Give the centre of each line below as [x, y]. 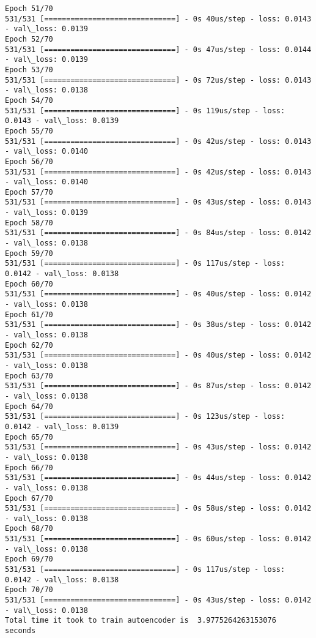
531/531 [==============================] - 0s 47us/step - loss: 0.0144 [158, 49]
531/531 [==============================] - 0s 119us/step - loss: [145, 111]
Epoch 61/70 [29, 314]
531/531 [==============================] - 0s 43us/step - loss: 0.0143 [158, 202]
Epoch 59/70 [29, 253]
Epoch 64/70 [29, 406]
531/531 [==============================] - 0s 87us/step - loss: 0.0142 [158, 386]
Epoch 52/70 [29, 39]
